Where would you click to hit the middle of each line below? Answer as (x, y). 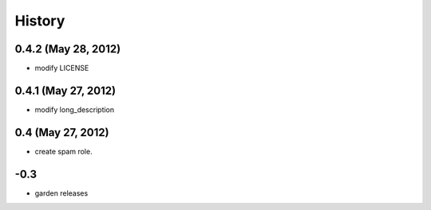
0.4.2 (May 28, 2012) (68, 49)
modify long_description (75, 109)
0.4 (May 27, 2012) (62, 132)
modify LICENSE (62, 68)
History (40, 21)
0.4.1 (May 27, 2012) (65, 90)
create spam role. (63, 151)
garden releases (61, 193)
